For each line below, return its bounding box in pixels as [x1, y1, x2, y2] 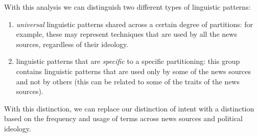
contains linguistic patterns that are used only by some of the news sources [16, 65, 251, 76]
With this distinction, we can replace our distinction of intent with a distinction [4, 103, 254, 113]
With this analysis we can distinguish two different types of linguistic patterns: [4, 2, 251, 12]
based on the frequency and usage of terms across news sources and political [4, 113, 243, 124]
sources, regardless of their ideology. [16, 38, 129, 49]
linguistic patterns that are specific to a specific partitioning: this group [16, 56, 240, 66]
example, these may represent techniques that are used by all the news [16, 29, 237, 39]
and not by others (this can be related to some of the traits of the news [16, 76, 240, 86]
